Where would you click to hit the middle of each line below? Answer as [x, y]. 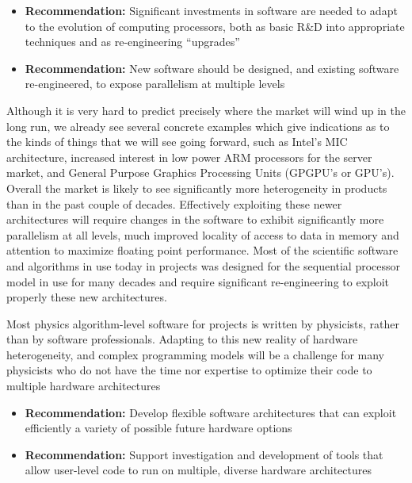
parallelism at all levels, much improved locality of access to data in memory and [203, 234]
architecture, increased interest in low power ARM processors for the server [189, 157]
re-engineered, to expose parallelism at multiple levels [155, 84]
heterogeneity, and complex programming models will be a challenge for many [196, 354]
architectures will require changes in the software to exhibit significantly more [195, 219]
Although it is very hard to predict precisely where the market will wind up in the [206, 110]
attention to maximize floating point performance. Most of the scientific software [202, 250]
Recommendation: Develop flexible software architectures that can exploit [211, 412]
